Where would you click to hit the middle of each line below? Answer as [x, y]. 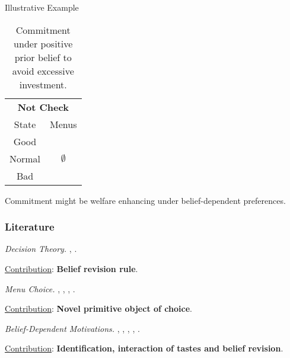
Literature [30, 227]
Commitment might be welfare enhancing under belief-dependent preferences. [145, 200]
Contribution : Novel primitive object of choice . [98, 309]
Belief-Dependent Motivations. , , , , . [72, 328]
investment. [43, 84]
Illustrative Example [42, 7]
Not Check [43, 107]
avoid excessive [43, 71]
